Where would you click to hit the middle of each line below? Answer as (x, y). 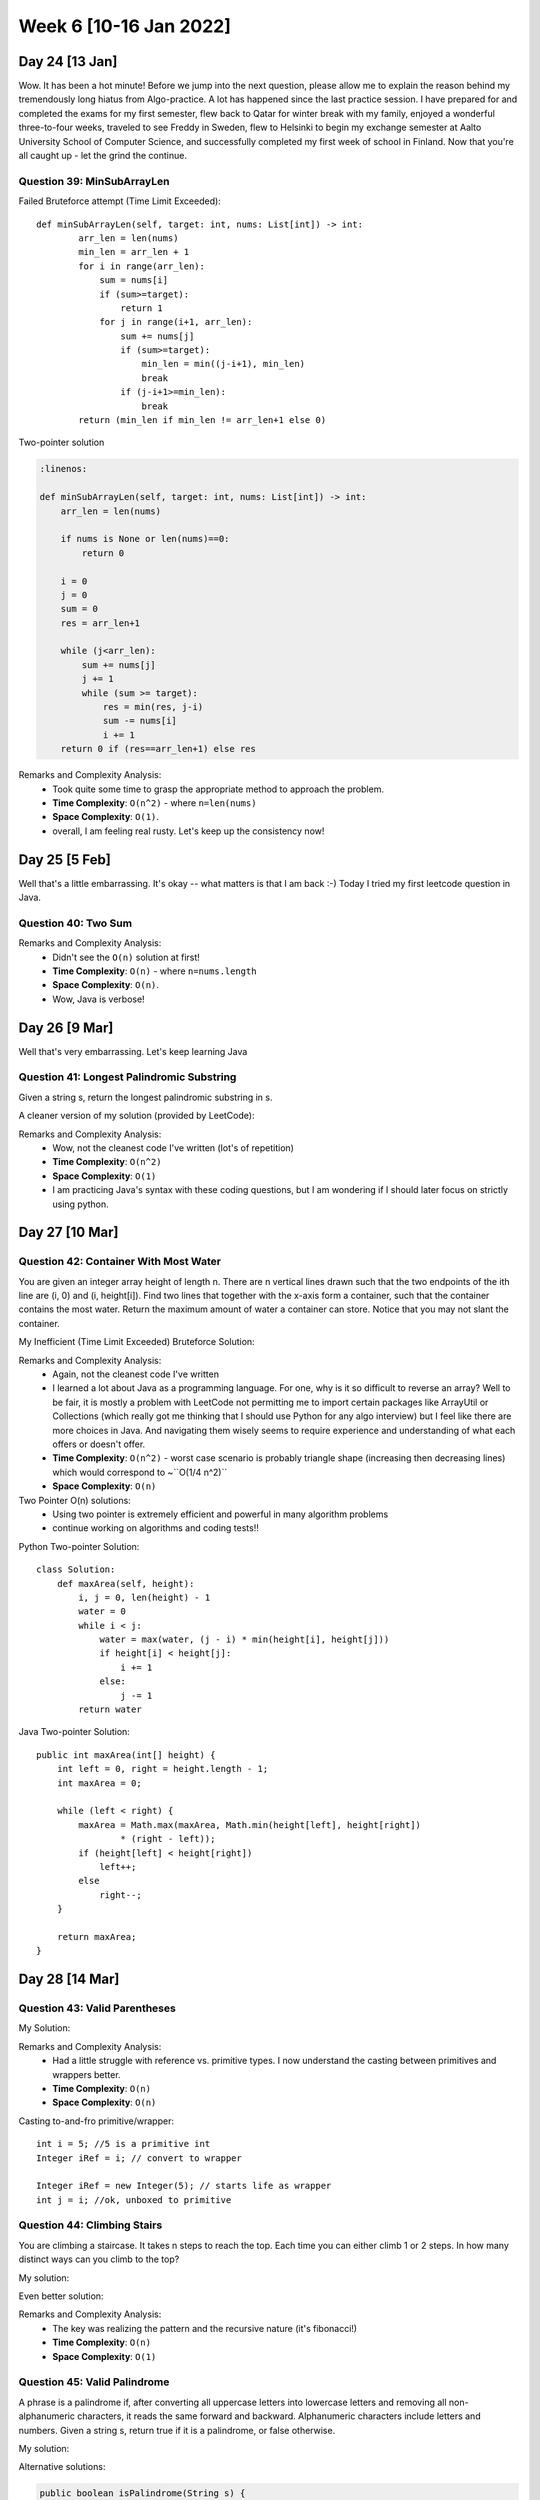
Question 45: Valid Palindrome (94, 2382)
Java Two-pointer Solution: (74, 1732)
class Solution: (76, 1569)
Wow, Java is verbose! (98, 999)
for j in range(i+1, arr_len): (176, 322)
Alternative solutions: (62, 2467)
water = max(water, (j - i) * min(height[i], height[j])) (244, 1639)
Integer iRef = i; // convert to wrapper (139, 2158)
